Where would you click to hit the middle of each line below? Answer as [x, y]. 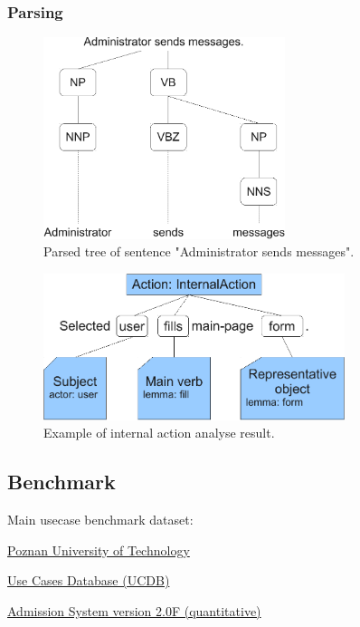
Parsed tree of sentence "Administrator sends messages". [199, 251]
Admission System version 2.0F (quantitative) [134, 610]
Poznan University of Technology [99, 550]
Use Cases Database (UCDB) [89, 580]
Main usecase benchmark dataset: [100, 519]
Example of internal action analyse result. [159, 433]
